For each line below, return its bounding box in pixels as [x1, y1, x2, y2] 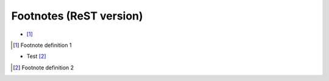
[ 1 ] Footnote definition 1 [13, 41, 72, 49]
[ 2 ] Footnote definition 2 [13, 64, 74, 71]
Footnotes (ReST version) [11, 9, 143, 23]
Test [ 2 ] [26, 52, 46, 60]
